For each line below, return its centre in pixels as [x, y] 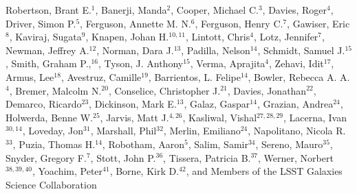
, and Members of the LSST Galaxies [264, 171]
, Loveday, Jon [53, 131]
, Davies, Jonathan [267, 90]
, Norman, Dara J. [135, 50]
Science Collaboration [51, 184]
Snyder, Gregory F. [46, 157]
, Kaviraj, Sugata [45, 37]
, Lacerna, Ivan [315, 117]
